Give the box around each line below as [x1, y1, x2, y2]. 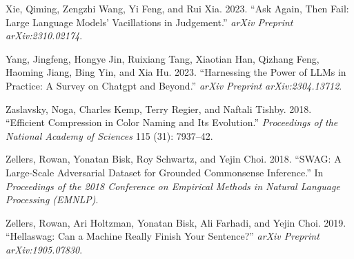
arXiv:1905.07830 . [6, 242, 83, 256]
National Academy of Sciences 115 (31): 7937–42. [6, 128, 213, 143]
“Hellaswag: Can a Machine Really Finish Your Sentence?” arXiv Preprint [6, 229, 319, 243]
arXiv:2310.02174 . [6, 28, 83, 43]
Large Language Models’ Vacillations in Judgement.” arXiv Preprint [6, 14, 293, 29]
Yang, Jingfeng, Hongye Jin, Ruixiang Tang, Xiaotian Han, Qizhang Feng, [6, 51, 319, 65]
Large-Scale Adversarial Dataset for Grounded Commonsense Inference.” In [6, 165, 324, 179]
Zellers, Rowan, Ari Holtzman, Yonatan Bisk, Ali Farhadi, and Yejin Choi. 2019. [6, 215, 346, 229]
